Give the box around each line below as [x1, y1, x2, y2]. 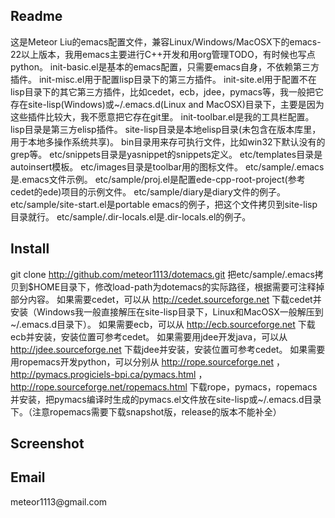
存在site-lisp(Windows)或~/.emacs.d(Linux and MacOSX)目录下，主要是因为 [10, 98, 325, 110]
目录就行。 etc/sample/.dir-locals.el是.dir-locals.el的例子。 [10, 210, 252, 223]
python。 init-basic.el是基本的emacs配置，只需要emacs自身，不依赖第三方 [10, 60, 320, 73]
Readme [10, 8, 63, 25]
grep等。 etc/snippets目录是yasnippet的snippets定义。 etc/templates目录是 [10, 148, 323, 160]
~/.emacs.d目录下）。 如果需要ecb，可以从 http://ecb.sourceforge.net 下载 [10, 318, 316, 330]
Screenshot [10, 435, 85, 453]
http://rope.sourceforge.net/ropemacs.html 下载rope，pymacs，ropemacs [10, 380, 318, 393]
